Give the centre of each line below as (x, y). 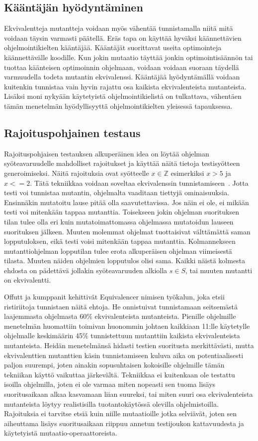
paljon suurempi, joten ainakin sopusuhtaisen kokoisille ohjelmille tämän (114, 365)
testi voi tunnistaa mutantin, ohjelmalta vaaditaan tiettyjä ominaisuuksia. (117, 192)
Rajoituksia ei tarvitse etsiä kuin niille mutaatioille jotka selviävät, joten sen (121, 413)
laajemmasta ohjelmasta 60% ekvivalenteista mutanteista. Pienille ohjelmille (120, 316)
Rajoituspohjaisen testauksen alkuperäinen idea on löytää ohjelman (107, 153)
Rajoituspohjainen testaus (72, 132)
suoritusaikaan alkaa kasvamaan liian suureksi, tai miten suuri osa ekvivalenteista (129, 394)
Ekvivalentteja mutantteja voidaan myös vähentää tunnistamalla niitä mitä (119, 28)
